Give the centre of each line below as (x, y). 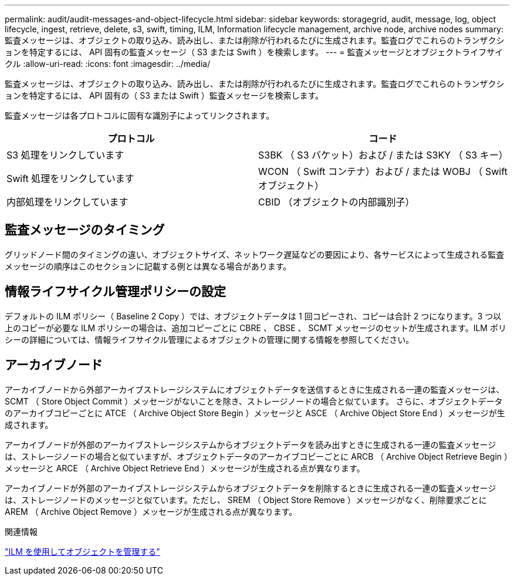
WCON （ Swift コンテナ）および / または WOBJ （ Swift (383, 171)
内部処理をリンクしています (67, 202)
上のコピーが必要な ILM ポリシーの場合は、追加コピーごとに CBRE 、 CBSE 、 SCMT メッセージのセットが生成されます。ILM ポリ (256, 328)
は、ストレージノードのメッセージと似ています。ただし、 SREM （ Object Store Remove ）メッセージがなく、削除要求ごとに (246, 500)
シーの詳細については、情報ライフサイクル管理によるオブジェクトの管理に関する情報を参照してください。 (209, 339)
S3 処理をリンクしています (65, 155)
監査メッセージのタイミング (85, 230)
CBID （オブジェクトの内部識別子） (337, 202)
